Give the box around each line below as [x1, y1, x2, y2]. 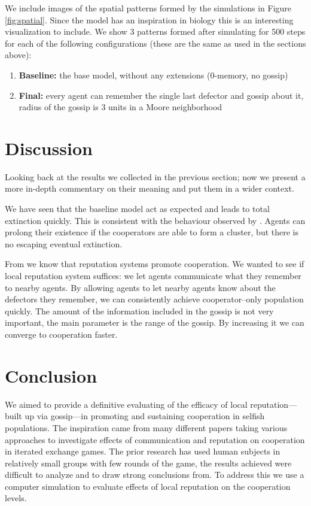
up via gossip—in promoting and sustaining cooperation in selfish [25, 410, 265, 422]
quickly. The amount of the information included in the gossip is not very [5, 304, 274, 317]
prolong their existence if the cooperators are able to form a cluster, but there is [5, 226, 298, 238]
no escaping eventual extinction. [5, 237, 123, 250]
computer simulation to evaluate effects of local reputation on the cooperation [5, 480, 291, 492]
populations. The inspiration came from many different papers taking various [5, 421, 288, 434]
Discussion [5, 135, 93, 160]
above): [5, 49, 32, 61]
